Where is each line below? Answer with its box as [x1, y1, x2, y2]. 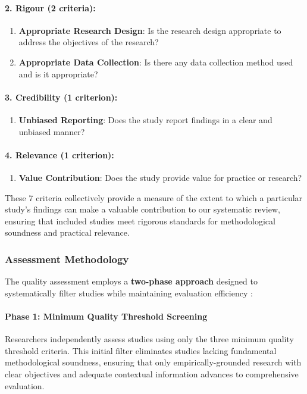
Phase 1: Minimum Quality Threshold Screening [5, 309, 208, 322]
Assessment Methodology [5, 251, 129, 266]
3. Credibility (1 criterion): [5, 90, 118, 103]
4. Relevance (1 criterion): [5, 148, 114, 161]
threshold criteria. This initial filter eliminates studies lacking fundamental [5, 344, 277, 357]
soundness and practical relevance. [5, 226, 130, 239]
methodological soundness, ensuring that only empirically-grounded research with [5, 356, 302, 368]
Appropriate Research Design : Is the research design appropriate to [18, 24, 281, 36]
